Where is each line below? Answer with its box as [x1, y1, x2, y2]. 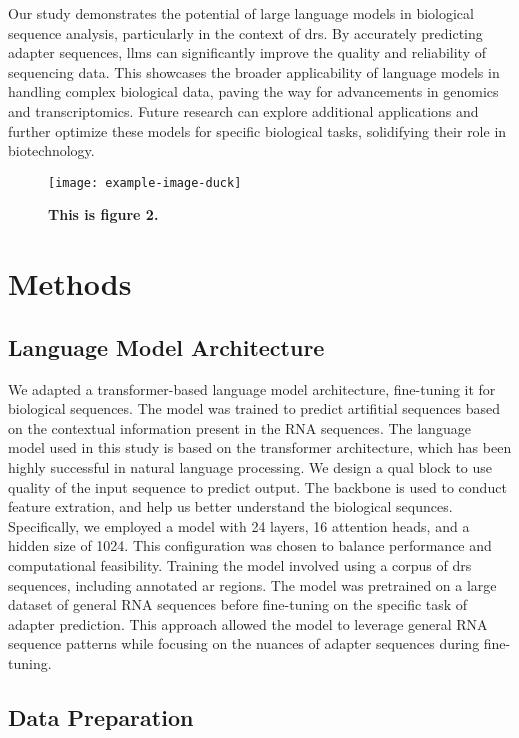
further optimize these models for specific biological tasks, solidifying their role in [8, 120, 507, 141]
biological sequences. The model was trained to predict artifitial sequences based [8, 398, 501, 419]
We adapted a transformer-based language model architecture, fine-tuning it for [8, 378, 496, 399]
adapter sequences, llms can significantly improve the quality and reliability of [8, 42, 487, 63]
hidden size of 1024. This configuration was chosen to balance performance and [8, 535, 492, 556]
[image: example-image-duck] [48, 175, 242, 190]
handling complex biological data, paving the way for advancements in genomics [8, 81, 499, 102]
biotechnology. [8, 140, 95, 161]
